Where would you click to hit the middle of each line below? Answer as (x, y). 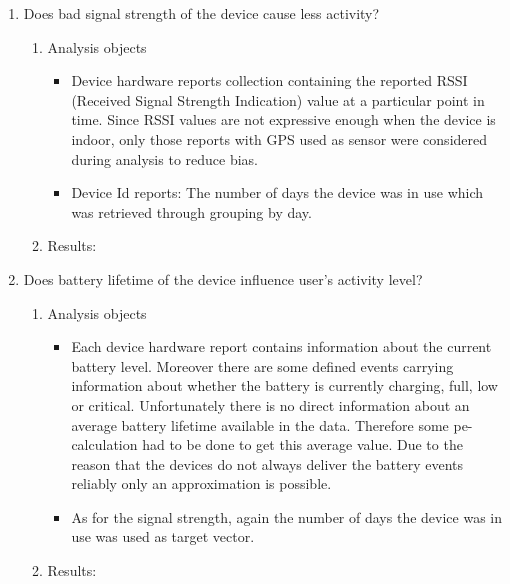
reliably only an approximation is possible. (201, 483)
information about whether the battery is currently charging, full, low (284, 385)
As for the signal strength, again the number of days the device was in (286, 516)
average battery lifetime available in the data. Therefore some (260, 424)
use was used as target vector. (163, 536)
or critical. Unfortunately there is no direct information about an (270, 404)
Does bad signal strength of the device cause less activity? (201, 13)
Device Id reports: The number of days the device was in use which (277, 192)
